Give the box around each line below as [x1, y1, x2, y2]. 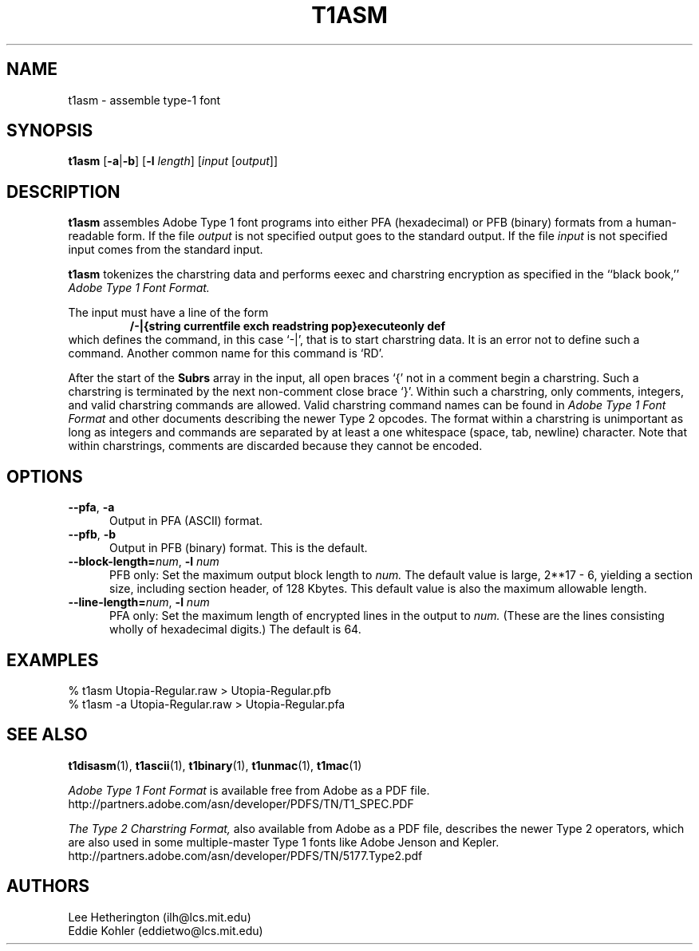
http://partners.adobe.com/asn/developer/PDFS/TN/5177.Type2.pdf [68, 848, 423, 862]
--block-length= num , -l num [68, 554, 219, 569]
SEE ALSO [6, 724, 88, 745]
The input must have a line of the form [68, 306, 269, 320]
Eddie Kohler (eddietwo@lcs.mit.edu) [68, 923, 263, 937]
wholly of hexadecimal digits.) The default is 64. [109, 622, 361, 637]
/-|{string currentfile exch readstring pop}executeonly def [129, 319, 445, 333]
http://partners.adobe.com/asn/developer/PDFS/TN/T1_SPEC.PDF [68, 796, 414, 811]
